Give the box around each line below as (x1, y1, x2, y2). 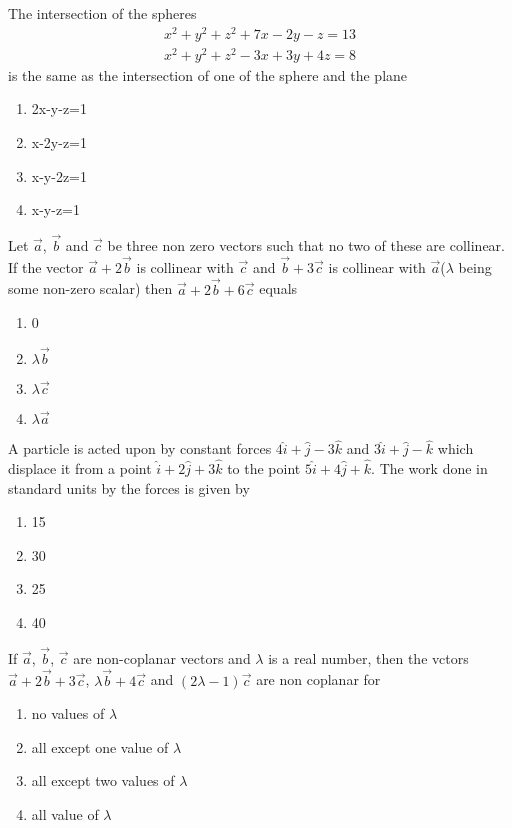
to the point (227, 458, 301, 479)
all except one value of (31, 736, 169, 757)
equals (259, 278, 298, 299)
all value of (31, 804, 99, 825)
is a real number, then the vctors (268, 647, 469, 668)
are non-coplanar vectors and (73, 647, 251, 668)
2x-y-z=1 (31, 98, 88, 119)
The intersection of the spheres (8, 3, 197, 23)
